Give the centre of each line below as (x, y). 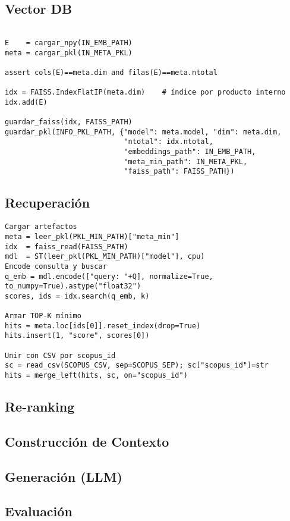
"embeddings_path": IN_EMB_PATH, (190, 152)
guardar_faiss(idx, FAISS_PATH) (69, 122)
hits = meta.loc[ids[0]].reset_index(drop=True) (103, 326)
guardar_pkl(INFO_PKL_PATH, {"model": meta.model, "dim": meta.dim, (143, 132)
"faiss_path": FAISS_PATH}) (179, 172)
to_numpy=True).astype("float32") (73, 286)
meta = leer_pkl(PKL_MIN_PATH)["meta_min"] (92, 236)
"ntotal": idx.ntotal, (168, 142)
